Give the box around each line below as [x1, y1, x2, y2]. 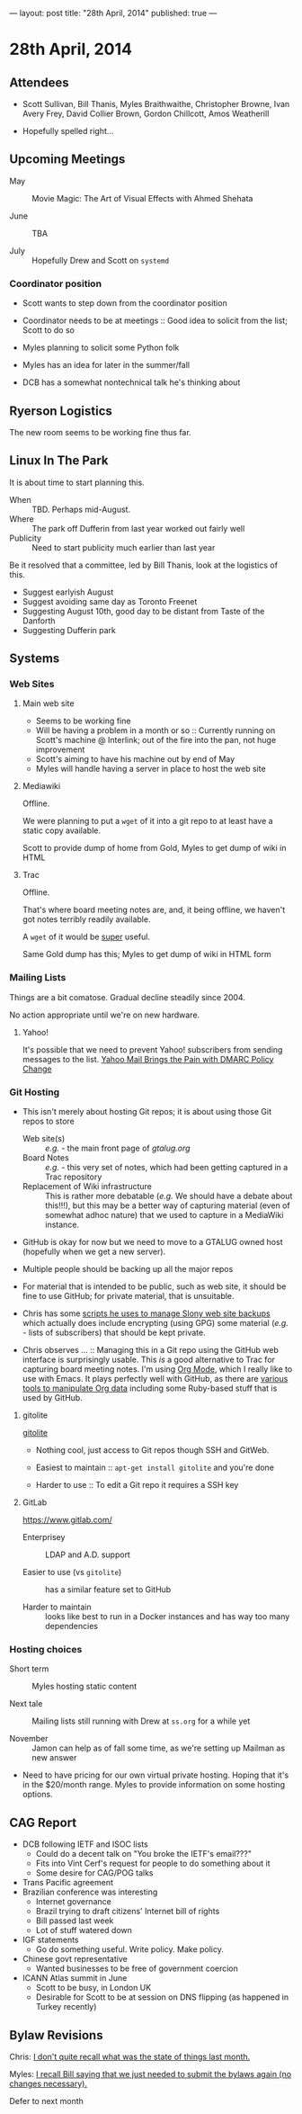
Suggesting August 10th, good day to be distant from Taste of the [22, 605, 265, 616]
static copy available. [22, 825, 102, 836]
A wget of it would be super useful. [22, 931, 151, 943]
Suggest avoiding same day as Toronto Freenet [22, 596, 198, 606]
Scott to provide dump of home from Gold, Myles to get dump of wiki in [22, 843, 287, 854]
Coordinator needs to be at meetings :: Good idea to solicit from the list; [22, 315, 288, 327]
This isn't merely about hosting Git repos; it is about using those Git [22, 1106, 272, 1117]
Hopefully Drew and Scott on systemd [31, 255, 169, 265]
